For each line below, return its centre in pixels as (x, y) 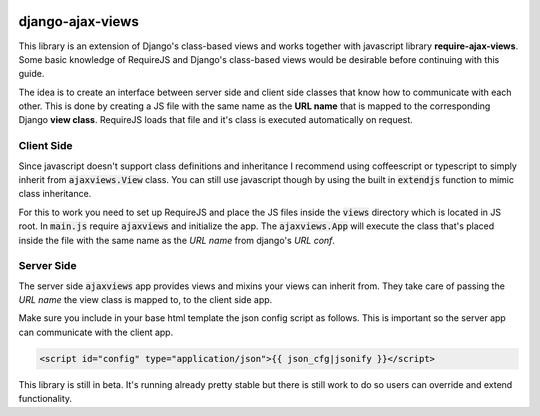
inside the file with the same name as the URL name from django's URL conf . (176, 240)
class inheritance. (55, 194)
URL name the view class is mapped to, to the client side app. (145, 300)
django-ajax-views (78, 21)
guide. (31, 74)
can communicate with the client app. (96, 332)
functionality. (45, 399)
